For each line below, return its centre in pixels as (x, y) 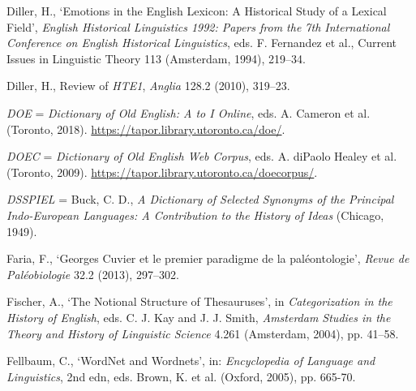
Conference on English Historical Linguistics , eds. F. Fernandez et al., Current (202, 43)
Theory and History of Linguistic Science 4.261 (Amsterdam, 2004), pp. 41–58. (203, 333)
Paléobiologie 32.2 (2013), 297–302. (93, 274)
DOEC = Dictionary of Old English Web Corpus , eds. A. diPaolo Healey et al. (202, 156)
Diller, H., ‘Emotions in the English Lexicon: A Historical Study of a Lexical (197, 11)
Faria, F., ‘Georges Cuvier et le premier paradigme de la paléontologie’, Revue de (208, 258)
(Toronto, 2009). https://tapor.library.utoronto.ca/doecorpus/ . (162, 172)
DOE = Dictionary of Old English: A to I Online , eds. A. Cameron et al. (189, 112)
